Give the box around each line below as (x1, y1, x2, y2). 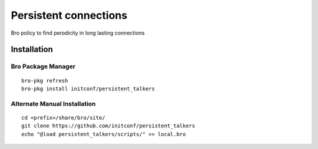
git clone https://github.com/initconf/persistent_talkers (21, 123, 196, 129)
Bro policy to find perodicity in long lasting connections (11, 29, 145, 36)
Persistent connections (11, 9, 128, 22)
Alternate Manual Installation (11, 100, 96, 108)
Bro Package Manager (11, 62, 76, 70)
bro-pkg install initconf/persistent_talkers (21, 85, 155, 92)
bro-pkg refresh (21, 77, 68, 84)
